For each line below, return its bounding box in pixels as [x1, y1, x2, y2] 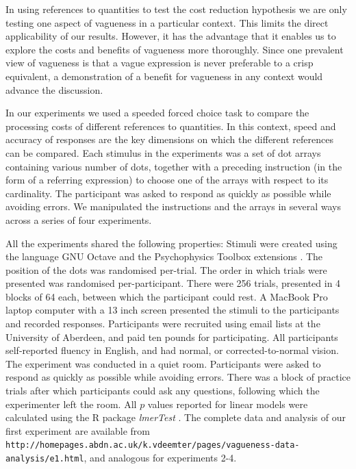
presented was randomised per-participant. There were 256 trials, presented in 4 [5, 276, 341, 290]
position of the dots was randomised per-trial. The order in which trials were [5, 262, 327, 277]
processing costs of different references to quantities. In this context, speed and [5, 118, 336, 133]
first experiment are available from [5, 423, 151, 438]
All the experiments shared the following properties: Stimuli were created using [5, 236, 338, 250]
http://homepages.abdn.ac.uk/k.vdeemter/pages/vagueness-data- [5, 440, 300, 451]
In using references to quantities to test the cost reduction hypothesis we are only [5, 2, 347, 16]
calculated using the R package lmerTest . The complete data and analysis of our [5, 410, 346, 424]
